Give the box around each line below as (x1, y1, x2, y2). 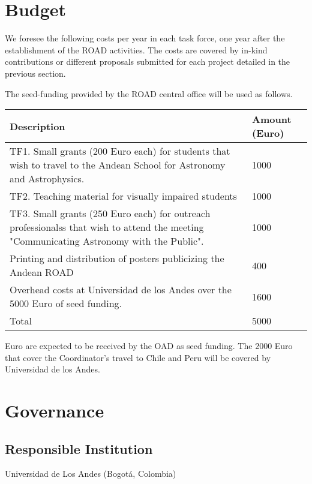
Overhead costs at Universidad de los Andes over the (10, 282, 232, 297)
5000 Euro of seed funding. (10, 296, 122, 311)
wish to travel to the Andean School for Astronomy (10, 158, 226, 172)
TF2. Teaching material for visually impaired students (10, 189, 237, 203)
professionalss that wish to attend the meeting (10, 220, 204, 235)
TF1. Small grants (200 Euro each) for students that (10, 144, 230, 158)
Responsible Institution (5, 439, 153, 458)
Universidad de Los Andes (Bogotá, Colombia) (5, 467, 176, 480)
